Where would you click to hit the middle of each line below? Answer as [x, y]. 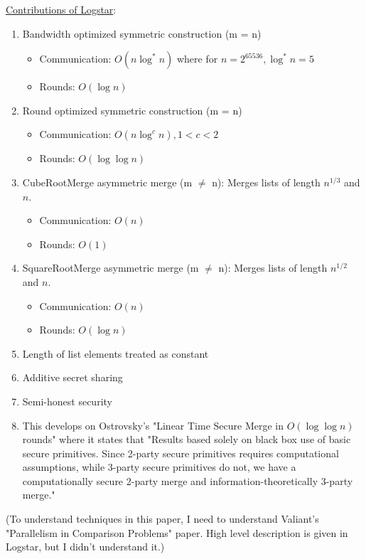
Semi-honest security [67, 401]
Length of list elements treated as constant [115, 353]
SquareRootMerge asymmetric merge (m [111, 268]
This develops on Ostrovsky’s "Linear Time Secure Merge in [153, 425]
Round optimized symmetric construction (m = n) [132, 110]
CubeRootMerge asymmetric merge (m [107, 182]
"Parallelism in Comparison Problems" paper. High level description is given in [177, 532]
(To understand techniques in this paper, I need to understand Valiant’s [162, 519]
